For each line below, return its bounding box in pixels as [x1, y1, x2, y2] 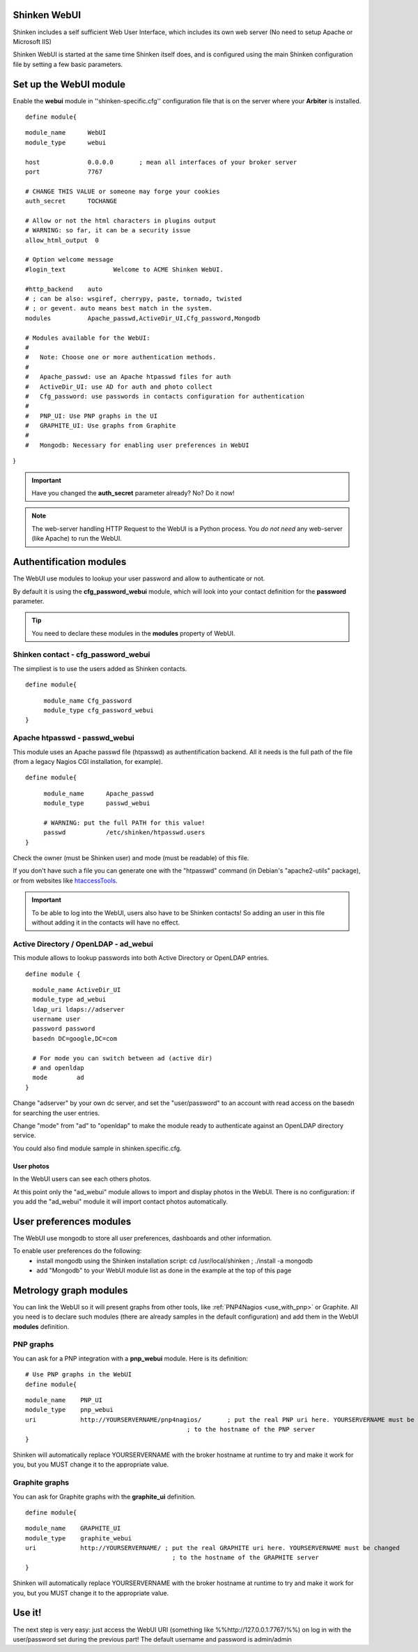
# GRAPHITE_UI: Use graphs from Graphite [25, 422, 176, 430]
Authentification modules [13, 556, 127, 568]
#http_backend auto [25, 285, 103, 293]
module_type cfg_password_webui [43, 707, 155, 714]
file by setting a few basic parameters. [13, 60, 123, 68]
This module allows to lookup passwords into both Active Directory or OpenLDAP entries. [13, 954, 270, 962]
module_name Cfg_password [43, 696, 132, 705]
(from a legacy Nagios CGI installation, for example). [13, 757, 163, 765]
